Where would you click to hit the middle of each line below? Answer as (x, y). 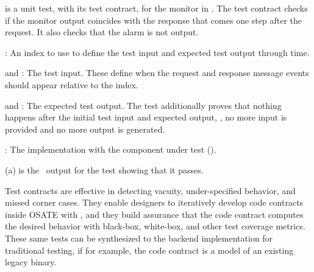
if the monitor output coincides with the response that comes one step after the (153, 20)
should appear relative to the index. (72, 84)
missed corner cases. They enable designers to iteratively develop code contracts (154, 202)
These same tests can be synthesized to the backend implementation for (139, 238)
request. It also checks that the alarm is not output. (102, 32)
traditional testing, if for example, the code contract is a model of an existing (149, 250)
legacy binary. (31, 262)
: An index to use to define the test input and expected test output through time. (157, 52)
